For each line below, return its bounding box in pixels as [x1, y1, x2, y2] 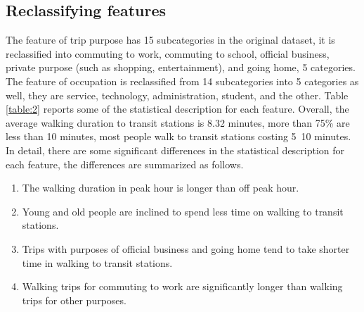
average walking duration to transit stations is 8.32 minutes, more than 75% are [6, 115, 350, 130]
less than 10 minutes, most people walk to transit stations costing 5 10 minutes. [6, 129, 351, 144]
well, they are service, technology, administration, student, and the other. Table [6, 87, 349, 102]
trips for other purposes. [22, 292, 126, 307]
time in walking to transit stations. [22, 255, 173, 270]
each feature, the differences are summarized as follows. [6, 156, 244, 171]
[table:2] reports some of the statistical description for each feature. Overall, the [6, 101, 349, 116]
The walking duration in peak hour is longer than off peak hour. [22, 180, 299, 195]
